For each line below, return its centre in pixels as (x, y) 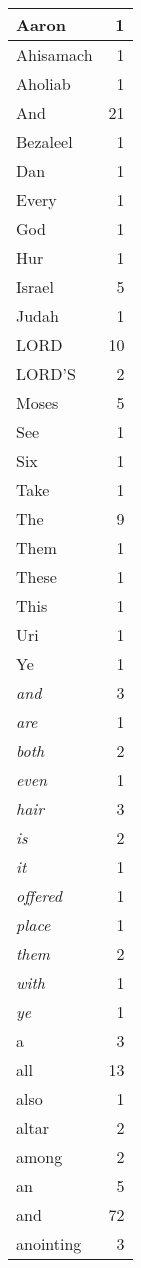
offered (39, 895)
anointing (49, 1243)
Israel (35, 286)
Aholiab (43, 83)
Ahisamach (54, 54)
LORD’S (46, 373)
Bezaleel (44, 141)
